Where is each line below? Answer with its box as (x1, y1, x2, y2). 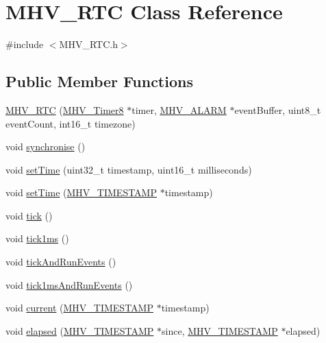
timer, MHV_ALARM (131, 102, 227, 117)
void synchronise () (5, 139, 86, 154)
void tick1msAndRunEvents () (5, 277, 133, 292)
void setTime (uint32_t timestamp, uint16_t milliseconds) (5, 162, 252, 176)
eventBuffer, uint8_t (234, 102, 321, 117)
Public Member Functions (5, 71, 193, 92)
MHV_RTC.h (59, 37, 118, 51)
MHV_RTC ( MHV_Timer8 (5, 102, 124, 117)
